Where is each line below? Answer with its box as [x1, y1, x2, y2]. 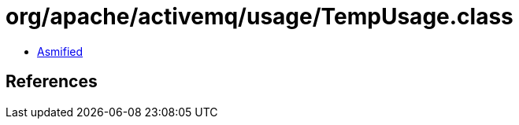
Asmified [37, 44, 83, 58]
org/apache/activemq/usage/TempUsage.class [6, 3, 513, 30]
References [6, 72, 98, 92]
